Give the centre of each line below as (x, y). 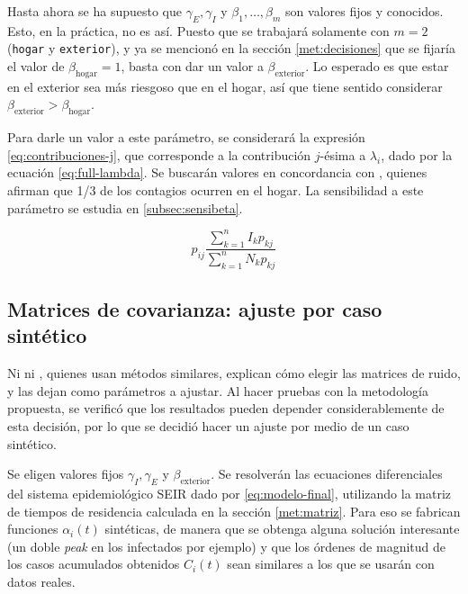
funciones (33, 529)
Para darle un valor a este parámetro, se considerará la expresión (186, 137)
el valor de (36, 66)
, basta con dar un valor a (192, 66)
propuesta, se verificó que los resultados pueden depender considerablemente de (226, 408)
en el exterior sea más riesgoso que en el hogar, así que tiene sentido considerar (225, 86)
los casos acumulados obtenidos (94, 564)
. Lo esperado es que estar (377, 66)
